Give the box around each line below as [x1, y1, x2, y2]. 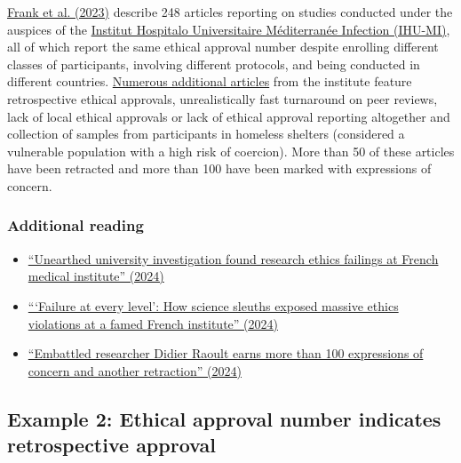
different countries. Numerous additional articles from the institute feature [7, 72, 412, 91]
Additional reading [7, 214, 144, 236]
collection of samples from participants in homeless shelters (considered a [7, 124, 405, 143]
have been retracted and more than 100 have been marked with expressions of [7, 159, 432, 178]
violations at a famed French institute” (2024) [28, 314, 278, 332]
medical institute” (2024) [28, 267, 164, 285]
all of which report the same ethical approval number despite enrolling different [7, 37, 439, 56]
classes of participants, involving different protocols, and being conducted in [7, 54, 420, 73]
